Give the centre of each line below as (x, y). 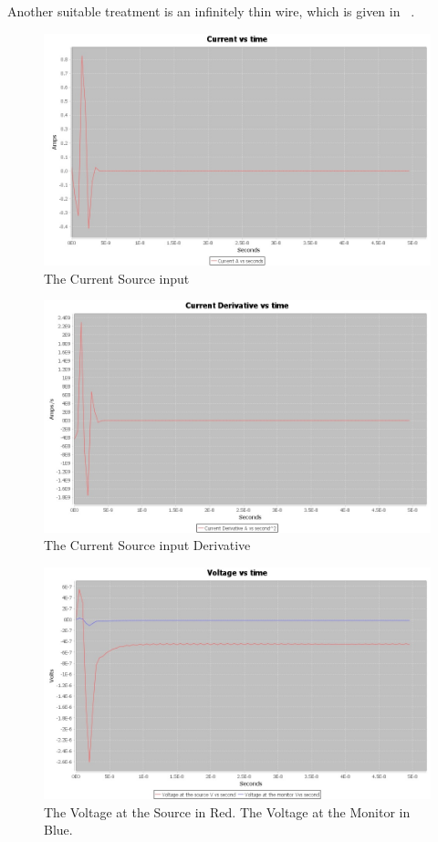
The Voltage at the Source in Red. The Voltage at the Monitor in (227, 811)
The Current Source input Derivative (147, 545)
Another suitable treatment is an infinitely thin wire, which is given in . (211, 11)
